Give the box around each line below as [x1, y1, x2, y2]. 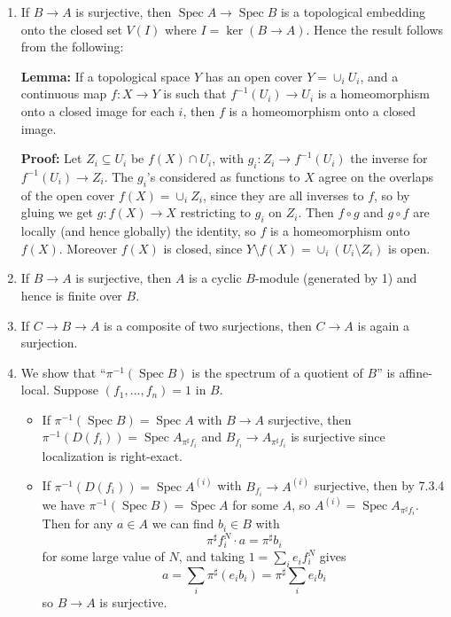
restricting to [180, 203, 252, 222]
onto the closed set [20, 20, 122, 38]
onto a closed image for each [20, 101, 175, 120]
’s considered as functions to [146, 167, 300, 185]
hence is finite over [20, 285, 122, 304]
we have [42, 496, 85, 514]
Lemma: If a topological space [20, 66, 191, 85]
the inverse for [350, 149, 428, 168]
